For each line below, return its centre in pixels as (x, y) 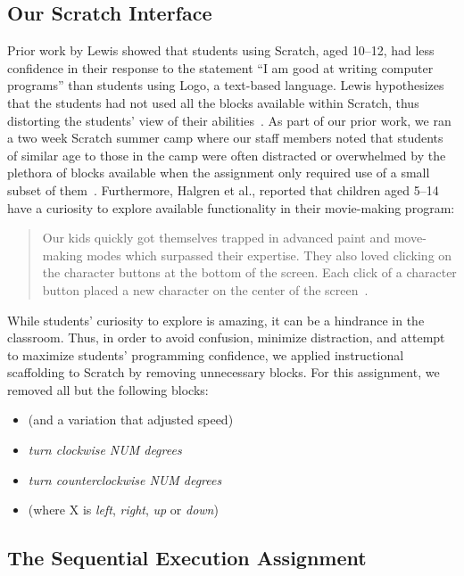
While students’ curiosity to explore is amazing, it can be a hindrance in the (216, 320)
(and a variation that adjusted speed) (131, 420)
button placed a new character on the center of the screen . (205, 289)
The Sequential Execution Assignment (187, 558)
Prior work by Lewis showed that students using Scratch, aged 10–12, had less (221, 50)
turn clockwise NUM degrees (105, 450)
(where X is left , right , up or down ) (123, 510)
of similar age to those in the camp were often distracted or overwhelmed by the (227, 155)
